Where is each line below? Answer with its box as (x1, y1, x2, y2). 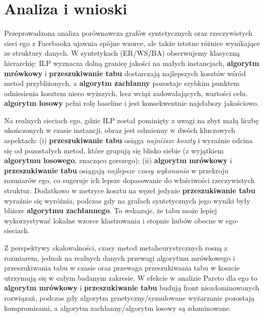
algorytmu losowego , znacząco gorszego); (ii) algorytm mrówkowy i (4, 155, 232, 166)
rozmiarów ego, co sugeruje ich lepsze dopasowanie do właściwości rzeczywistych (4, 175, 255, 186)
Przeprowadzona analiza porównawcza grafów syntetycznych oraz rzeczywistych (4, 28, 253, 38)
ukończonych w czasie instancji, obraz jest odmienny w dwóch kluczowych (4, 125, 235, 135)
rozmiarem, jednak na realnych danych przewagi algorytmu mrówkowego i (4, 252, 235, 263)
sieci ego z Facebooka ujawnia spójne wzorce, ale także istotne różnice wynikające (4, 37, 260, 48)
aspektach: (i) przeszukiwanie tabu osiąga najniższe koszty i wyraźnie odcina (4, 135, 253, 146)
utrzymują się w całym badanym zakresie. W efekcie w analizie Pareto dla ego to (4, 272, 257, 283)
